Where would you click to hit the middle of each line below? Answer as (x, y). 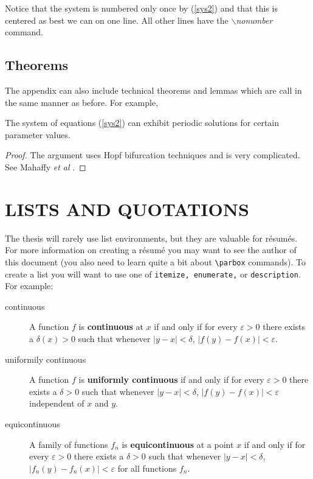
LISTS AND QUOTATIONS (127, 208)
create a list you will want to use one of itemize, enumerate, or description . (153, 274)
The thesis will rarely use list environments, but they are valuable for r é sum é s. (151, 238)
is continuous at (111, 327)
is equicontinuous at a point (178, 444)
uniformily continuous (46, 359)
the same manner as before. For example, (82, 102)
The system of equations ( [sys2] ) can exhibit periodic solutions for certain (142, 123)
